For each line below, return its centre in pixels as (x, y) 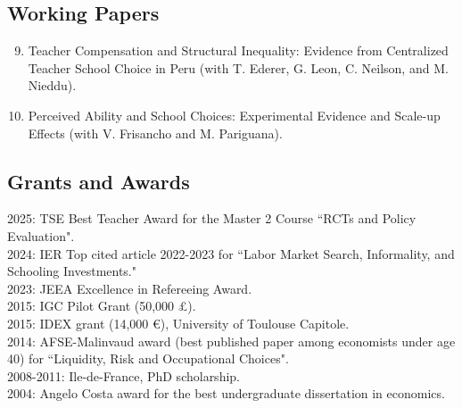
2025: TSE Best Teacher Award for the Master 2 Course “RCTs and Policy (212, 218)
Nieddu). (52, 85)
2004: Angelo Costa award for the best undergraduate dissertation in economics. (226, 393)
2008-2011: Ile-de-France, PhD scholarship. (124, 375)
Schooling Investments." (72, 271)
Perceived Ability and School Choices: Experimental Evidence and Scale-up (234, 115)
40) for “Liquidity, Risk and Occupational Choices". (148, 358)
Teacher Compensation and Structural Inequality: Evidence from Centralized (238, 50)
